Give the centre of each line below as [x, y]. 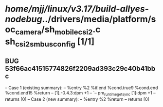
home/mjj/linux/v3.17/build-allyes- [77, 9]
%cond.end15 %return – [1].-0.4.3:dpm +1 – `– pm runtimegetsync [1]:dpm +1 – [80, 93]
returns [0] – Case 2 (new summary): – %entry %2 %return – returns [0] [77, 99]
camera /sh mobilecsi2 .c [58, 31]
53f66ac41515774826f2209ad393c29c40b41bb [80, 69]
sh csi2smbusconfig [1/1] [50, 42]
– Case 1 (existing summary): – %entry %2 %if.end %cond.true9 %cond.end [81, 88]
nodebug [24, 19]
